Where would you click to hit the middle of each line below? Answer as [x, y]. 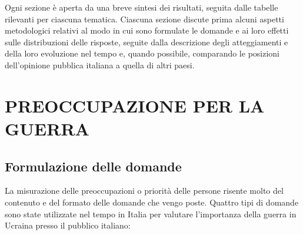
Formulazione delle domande [93, 166]
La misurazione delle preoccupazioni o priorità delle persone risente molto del [144, 191]
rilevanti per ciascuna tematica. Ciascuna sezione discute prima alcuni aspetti [144, 19]
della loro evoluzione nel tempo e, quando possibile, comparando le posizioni [142, 53]
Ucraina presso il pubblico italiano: [68, 225]
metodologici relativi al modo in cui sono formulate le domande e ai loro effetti [147, 30]
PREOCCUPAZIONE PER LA [135, 105]
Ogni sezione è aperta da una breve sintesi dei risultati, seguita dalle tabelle [141, 7]
